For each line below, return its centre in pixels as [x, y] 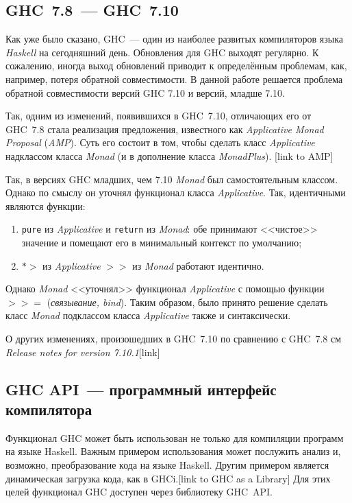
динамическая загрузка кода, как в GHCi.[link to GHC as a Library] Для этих [168, 478]
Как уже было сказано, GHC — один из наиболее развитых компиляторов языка [175, 39]
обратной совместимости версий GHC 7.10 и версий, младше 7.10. [145, 92]
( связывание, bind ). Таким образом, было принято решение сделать [187, 302]
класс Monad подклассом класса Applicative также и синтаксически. [148, 315]
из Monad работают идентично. [198, 265]
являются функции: [46, 206]
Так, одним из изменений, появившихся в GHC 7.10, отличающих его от [159, 116]
